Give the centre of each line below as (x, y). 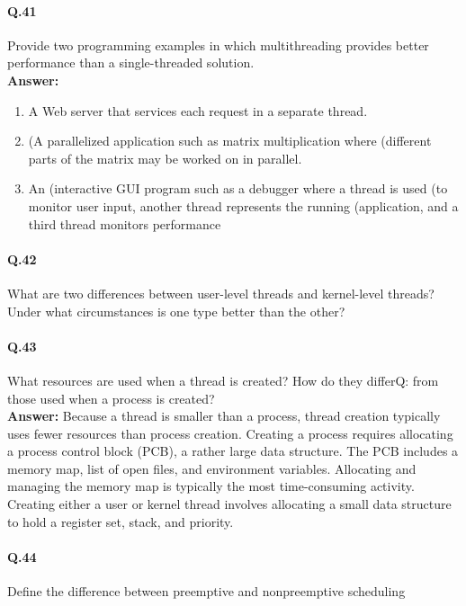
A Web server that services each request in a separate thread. (198, 110)
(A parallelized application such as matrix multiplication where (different (230, 141)
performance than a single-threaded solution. (131, 62)
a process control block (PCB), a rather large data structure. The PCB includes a (233, 451)
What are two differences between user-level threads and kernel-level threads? (221, 293)
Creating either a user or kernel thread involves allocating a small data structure (229, 504)
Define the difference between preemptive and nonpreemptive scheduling (206, 591)
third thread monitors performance (125, 223)
